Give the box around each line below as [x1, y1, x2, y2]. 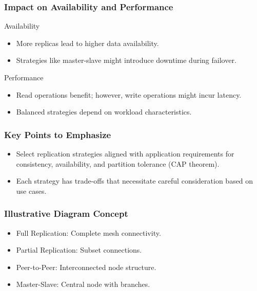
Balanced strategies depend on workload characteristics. [16, 106, 192, 117]
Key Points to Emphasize [4, 128, 111, 141]
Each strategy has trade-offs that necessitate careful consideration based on [16, 175, 253, 186]
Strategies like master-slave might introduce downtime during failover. [16, 55, 236, 65]
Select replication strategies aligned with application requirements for [16, 148, 234, 159]
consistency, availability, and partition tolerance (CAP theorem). [16, 158, 220, 169]
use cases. [16, 185, 47, 196]
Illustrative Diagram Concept [4, 207, 128, 220]
